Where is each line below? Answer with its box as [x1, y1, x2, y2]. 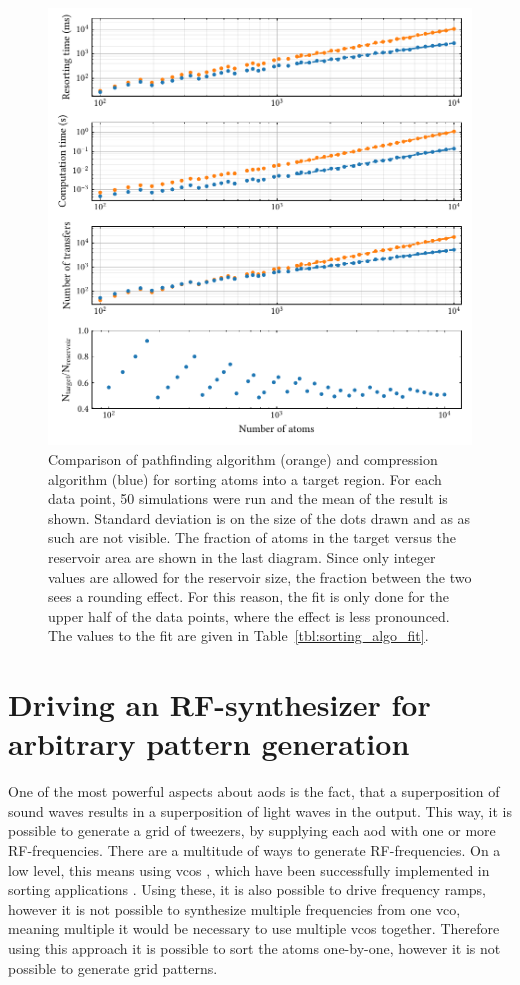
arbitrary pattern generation [8, 723, 410, 764]
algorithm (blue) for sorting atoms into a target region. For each [48, 468, 442, 489]
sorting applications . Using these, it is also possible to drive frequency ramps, [8, 879, 487, 900]
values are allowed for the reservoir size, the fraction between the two [48, 566, 472, 587]
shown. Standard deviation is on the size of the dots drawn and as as [48, 507, 471, 528]
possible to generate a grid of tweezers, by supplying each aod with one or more [8, 820, 496, 841]
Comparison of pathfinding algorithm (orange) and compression [48, 449, 438, 470]
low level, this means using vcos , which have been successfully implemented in [8, 859, 490, 880]
